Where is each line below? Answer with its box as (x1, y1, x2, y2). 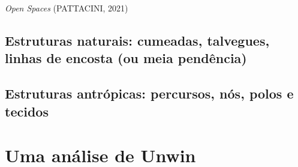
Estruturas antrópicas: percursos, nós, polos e (5, 84, 294, 103)
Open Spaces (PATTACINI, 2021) (5, 2, 128, 14)
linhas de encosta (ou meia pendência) (5, 49, 247, 67)
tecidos (5, 102, 49, 120)
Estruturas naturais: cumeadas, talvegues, (5, 31, 270, 49)
